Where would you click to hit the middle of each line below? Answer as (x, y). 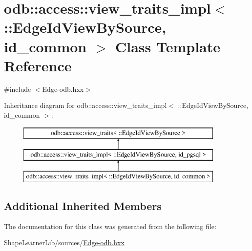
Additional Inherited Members (83, 205)
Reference (38, 65)
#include (18, 89)
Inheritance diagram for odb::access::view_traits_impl (85, 105)
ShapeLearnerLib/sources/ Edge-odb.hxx (64, 242)
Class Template (168, 46)
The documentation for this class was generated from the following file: (110, 226)
